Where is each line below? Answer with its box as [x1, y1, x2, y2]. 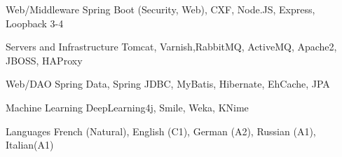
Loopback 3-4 [6, 15, 64, 30]
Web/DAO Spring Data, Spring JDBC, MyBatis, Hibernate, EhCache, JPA [6, 76, 330, 91]
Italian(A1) [6, 137, 54, 152]
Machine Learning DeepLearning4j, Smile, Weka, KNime [6, 100, 249, 114]
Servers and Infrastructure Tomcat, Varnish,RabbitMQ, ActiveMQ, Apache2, [6, 39, 337, 54]
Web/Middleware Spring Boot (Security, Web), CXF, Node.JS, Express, [6, 2, 315, 16]
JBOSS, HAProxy [6, 53, 83, 67]
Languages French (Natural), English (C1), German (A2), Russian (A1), [6, 123, 316, 138]
